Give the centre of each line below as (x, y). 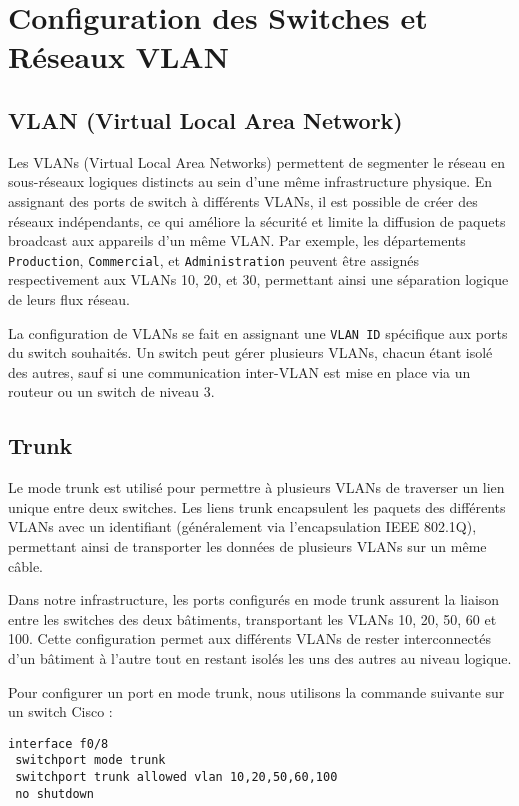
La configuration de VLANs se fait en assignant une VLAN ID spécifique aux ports (258, 332)
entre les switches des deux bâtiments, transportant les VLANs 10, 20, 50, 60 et (252, 618)
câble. (25, 565)
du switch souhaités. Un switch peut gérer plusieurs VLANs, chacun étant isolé (250, 352)
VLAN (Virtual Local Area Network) (205, 119)
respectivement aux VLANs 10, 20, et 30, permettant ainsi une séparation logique (258, 279)
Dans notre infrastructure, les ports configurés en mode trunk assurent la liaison (254, 599)
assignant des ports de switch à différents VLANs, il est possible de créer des (243, 200)
